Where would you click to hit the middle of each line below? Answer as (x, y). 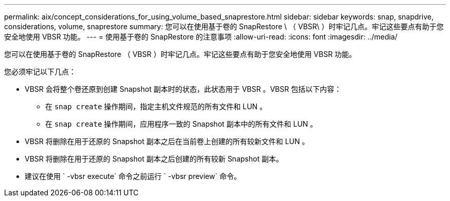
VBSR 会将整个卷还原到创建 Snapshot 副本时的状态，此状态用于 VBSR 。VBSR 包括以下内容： (183, 89)
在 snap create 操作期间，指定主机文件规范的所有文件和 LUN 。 (156, 106)
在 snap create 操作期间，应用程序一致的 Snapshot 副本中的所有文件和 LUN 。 (181, 124)
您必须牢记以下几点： (40, 72)
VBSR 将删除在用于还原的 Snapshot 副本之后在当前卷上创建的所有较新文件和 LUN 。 (167, 141)
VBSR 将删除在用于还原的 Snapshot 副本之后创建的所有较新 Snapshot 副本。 (154, 159)
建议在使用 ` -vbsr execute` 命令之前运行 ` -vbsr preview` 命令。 (133, 176)
